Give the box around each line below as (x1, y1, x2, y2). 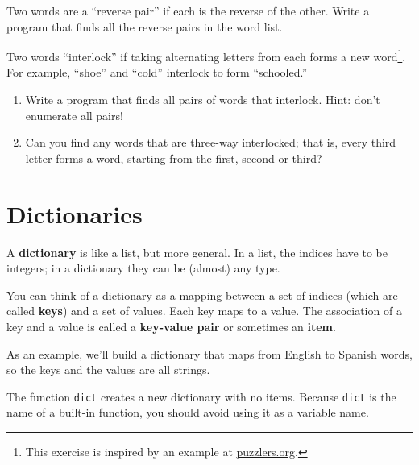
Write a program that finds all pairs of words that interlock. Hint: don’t (25, 91, 380, 108)
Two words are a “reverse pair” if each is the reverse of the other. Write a (6, 2, 370, 19)
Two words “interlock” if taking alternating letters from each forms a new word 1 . (6, 46, 406, 64)
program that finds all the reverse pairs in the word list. (6, 18, 283, 35)
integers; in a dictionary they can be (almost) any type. (6, 259, 280, 276)
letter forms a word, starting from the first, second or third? (25, 149, 322, 166)
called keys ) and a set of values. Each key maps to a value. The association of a (6, 302, 402, 319)
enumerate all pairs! (25, 106, 123, 123)
